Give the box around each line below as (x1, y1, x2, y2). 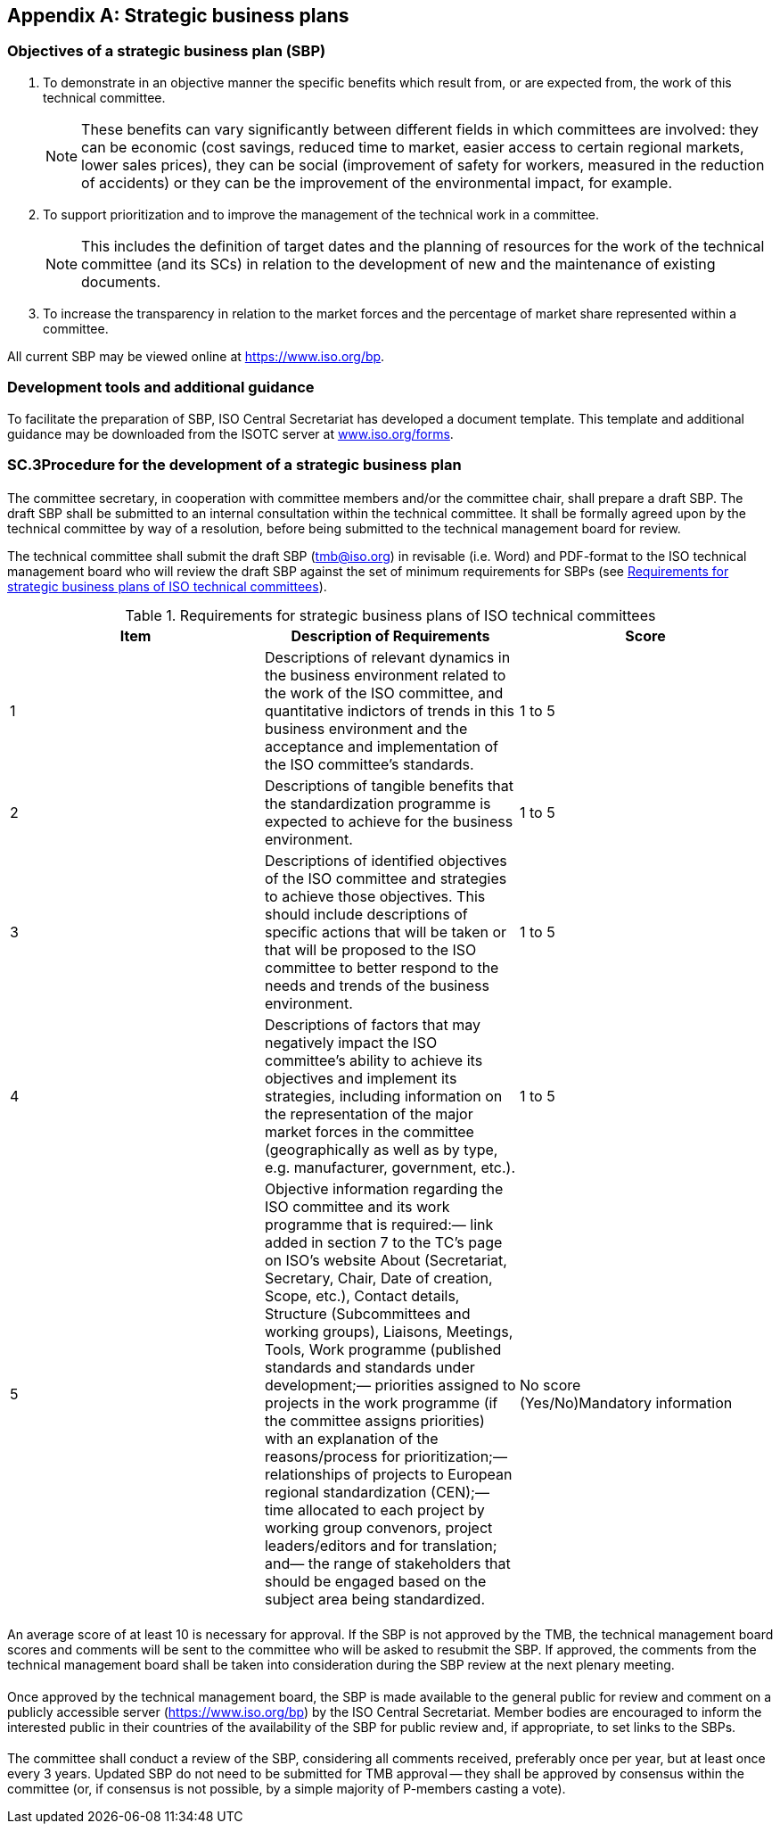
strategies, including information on (264, 1086, 503, 1105)
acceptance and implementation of (264, 737, 498, 755)
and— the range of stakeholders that (264, 1554, 511, 1572)
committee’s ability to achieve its (264, 1051, 483, 1069)
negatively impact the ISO (264, 1033, 438, 1052)
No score (519, 1375, 581, 1394)
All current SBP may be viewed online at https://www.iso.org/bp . (7, 348, 385, 364)
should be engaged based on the (264, 1571, 487, 1590)
